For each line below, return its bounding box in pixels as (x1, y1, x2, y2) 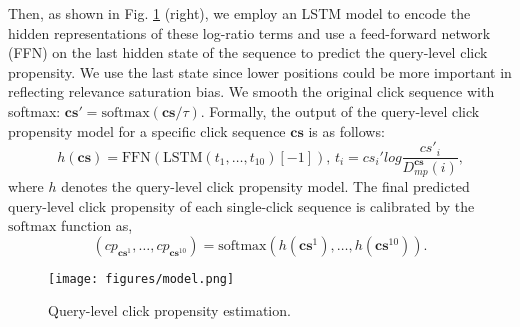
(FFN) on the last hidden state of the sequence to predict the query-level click (8, 42, 488, 63)
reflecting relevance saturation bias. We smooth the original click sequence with (8, 81, 495, 102)
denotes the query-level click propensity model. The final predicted (61, 176, 470, 197)
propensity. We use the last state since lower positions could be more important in (8, 61, 512, 82)
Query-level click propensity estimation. (48, 300, 291, 321)
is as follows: (308, 120, 385, 141)
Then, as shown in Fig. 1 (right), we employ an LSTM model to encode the (8, 3, 471, 23)
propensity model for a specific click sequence (8, 120, 286, 141)
